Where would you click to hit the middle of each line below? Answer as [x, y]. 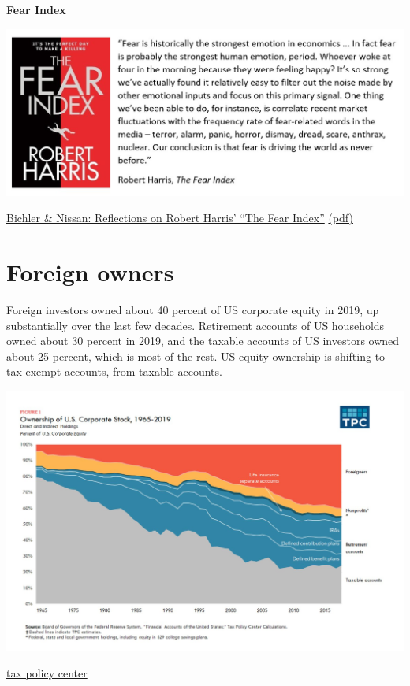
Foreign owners [90, 272]
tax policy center [47, 672]
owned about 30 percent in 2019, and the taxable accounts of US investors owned [203, 341]
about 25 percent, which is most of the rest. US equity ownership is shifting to [196, 356]
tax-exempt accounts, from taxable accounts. [114, 371]
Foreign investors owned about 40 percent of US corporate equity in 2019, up [193, 310]
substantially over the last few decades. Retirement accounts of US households [196, 325]
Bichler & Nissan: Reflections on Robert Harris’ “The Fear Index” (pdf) [180, 218]
